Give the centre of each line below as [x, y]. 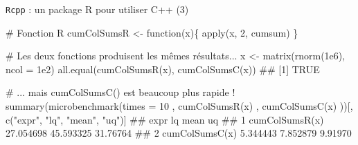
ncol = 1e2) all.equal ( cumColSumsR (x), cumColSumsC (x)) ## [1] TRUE [163, 69]
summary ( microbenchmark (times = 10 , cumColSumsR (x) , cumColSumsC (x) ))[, [179, 106]
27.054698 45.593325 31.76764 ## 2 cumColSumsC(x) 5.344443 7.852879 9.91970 [179, 133]
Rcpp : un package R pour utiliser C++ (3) [97, 9]
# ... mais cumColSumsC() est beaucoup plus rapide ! [120, 92]
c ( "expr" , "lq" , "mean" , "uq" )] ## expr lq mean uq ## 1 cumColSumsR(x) [165, 119]
